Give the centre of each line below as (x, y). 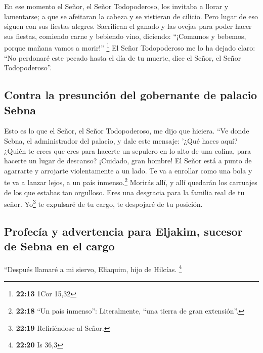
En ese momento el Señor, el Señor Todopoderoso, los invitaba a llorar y (116, 6)
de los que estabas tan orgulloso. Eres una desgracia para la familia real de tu (124, 192)
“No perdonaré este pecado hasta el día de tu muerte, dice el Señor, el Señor (123, 57)
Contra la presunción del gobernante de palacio (131, 95)
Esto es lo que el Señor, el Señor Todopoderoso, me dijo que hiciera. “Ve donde (127, 131)
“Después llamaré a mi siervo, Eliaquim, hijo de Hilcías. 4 (93, 268)
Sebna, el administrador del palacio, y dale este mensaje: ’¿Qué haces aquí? (121, 141)
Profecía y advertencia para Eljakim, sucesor (123, 231)
